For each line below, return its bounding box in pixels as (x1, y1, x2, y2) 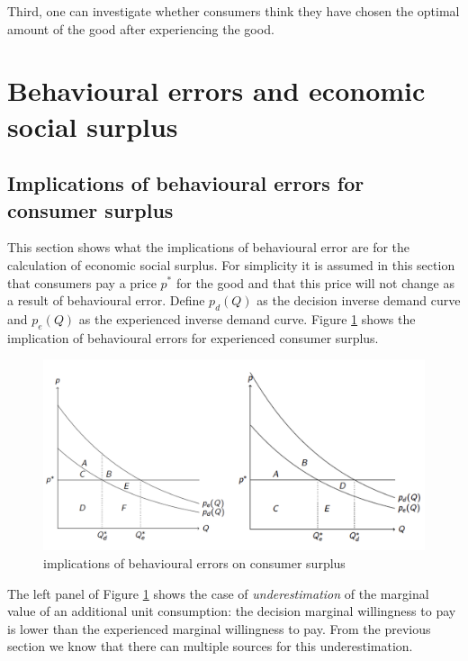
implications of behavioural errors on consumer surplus (43, 553, 346, 572)
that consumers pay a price (7, 273, 157, 292)
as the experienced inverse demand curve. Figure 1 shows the (78, 309, 416, 328)
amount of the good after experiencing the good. (7, 19, 274, 38)
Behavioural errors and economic (7, 72, 426, 109)
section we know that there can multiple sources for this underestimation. (7, 637, 413, 656)
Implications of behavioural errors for (7, 169, 364, 197)
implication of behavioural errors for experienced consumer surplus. (7, 328, 379, 347)
